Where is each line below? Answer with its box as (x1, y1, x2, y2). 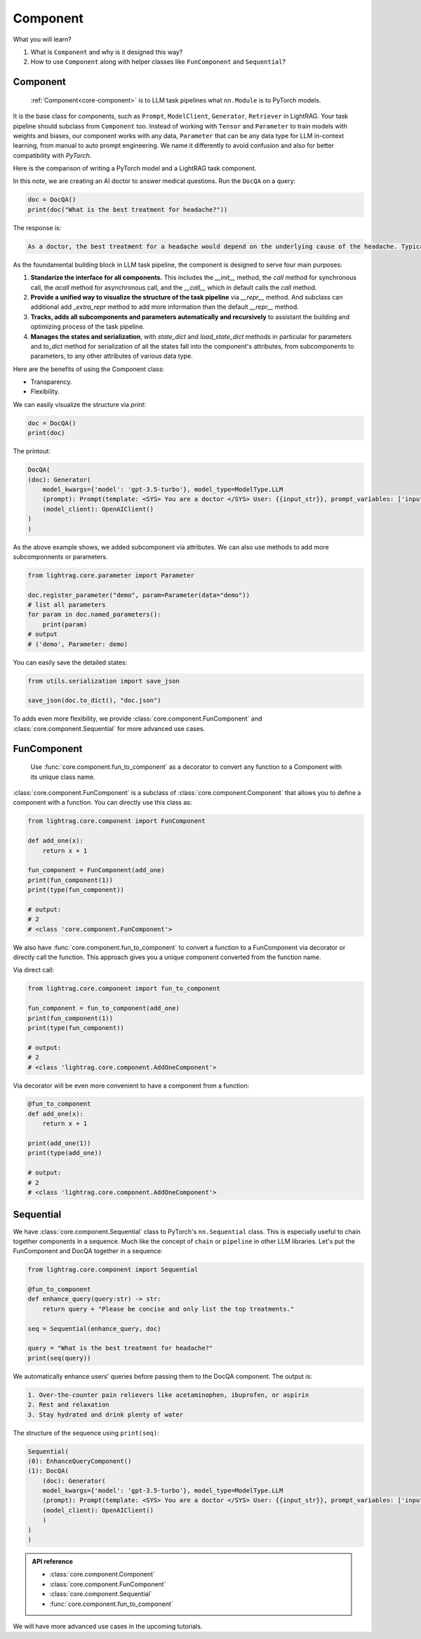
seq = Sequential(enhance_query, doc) (27, 1325, 161, 1332)
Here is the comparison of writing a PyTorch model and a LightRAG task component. (13, 164, 257, 173)
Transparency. (30, 377, 73, 386)
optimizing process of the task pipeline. (30, 323, 145, 331)
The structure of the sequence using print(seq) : (13, 1429, 159, 1437)
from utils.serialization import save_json (27, 677, 180, 685)
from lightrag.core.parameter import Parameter (27, 571, 194, 579)
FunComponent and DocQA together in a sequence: (13, 1247, 163, 1255)
